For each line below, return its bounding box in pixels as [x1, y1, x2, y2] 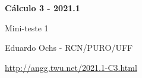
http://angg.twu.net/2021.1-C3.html [5, 61, 137, 73]
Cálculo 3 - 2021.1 [5, 2, 80, 14]
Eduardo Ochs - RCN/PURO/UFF [5, 41, 133, 54]
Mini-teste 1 [5, 21, 49, 34]
